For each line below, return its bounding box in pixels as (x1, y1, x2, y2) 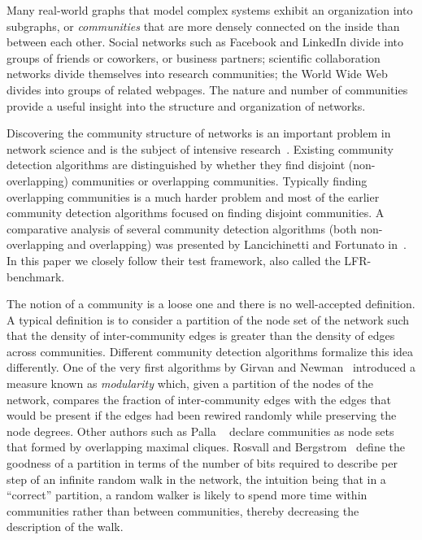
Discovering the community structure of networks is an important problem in (7, 124, 391, 142)
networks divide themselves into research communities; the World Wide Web (7, 65, 388, 82)
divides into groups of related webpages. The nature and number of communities (7, 81, 408, 98)
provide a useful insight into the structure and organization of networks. (7, 97, 366, 114)
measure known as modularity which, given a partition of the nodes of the (7, 375, 374, 392)
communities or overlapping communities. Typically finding (72, 172, 368, 189)
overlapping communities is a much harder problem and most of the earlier (7, 188, 380, 205)
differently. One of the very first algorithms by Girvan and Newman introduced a (7, 359, 415, 376)
